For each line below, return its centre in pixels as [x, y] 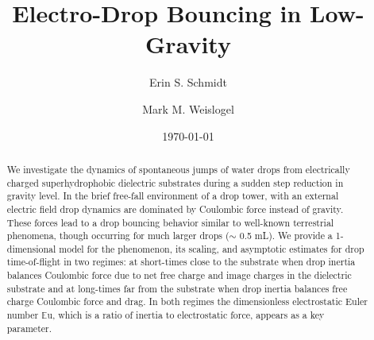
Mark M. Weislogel [188, 108]
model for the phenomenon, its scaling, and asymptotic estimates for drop [212, 248]
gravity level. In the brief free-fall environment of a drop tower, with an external [173, 196]
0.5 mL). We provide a [286, 236]
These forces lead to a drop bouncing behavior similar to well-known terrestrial [170, 222]
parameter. [29, 328]
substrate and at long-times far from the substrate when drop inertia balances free [177, 288]
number [23, 315]
